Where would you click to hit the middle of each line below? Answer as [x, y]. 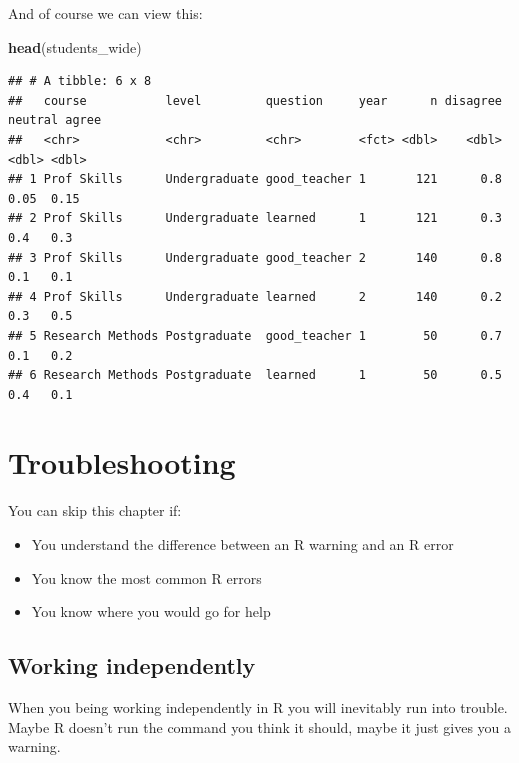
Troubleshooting [122, 462]
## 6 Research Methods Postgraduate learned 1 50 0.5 [255, 375]
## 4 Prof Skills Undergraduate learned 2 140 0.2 [255, 296]
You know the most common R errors [146, 577]
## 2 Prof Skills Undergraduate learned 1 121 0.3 [255, 218]
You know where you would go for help [151, 611]
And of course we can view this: [105, 13]
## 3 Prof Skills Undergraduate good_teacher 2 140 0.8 [255, 257]
